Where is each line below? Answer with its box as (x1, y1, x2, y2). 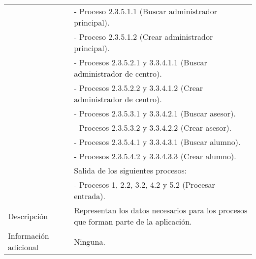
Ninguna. (74, 235, 105, 247)
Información (8, 230, 49, 241)
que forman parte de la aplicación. (74, 216, 192, 227)
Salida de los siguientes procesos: (74, 165, 187, 176)
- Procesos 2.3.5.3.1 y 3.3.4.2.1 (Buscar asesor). (74, 108, 236, 119)
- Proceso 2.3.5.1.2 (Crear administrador (74, 31, 213, 42)
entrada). (74, 190, 105, 201)
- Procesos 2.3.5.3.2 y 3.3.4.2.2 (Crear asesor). (74, 122, 232, 133)
